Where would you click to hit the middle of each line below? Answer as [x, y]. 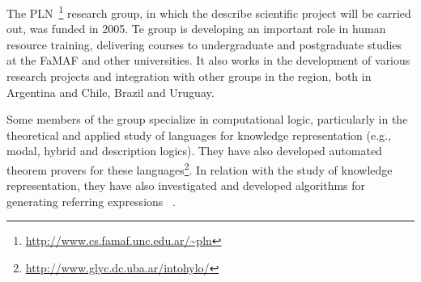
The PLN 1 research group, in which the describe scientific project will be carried [209, 12]
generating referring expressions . [91, 201]
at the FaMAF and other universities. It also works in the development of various [208, 60]
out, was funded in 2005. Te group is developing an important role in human [196, 29]
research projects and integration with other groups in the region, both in [189, 76]
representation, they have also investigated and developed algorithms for [186, 185]
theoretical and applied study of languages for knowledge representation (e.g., [199, 135]
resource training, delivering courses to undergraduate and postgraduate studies [204, 44]
